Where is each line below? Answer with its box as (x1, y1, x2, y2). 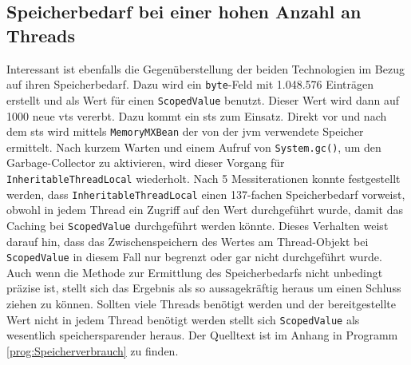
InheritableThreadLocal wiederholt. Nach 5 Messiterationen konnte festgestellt (6, 170, 401, 186)
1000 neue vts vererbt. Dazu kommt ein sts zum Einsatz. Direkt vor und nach (6, 107, 387, 124)
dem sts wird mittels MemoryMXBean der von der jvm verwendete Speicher (6, 123, 364, 140)
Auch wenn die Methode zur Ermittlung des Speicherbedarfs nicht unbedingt (6, 264, 383, 280)
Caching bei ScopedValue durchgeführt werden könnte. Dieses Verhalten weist (6, 216, 389, 233)
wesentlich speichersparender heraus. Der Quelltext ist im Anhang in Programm (6, 327, 398, 343)
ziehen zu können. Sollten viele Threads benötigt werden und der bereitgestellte (6, 296, 396, 311)
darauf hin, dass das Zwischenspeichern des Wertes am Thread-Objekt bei (6, 232, 369, 249)
